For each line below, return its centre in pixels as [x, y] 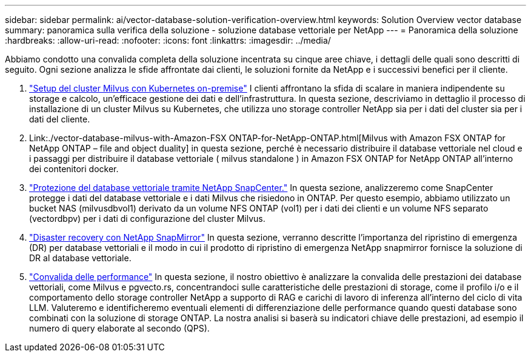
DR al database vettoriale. [80, 258]
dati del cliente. [60, 119]
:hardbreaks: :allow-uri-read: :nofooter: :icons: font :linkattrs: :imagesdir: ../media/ [168, 40]
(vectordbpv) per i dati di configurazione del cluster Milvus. [147, 219]
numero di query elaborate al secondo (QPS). [119, 328]
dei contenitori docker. [74, 169]
